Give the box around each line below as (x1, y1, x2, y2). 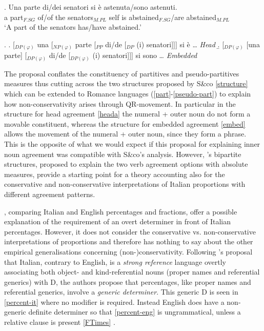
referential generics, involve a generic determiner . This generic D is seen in (4, 286, 238, 297)
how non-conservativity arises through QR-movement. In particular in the (4, 98, 236, 109)
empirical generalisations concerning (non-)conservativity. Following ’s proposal (4, 246, 253, 257)
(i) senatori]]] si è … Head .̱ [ (136, 38, 225, 49)
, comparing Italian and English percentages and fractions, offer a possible (4, 206, 237, 217)
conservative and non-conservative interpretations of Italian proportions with (4, 179, 246, 189)
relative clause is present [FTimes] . (4, 317, 115, 327)
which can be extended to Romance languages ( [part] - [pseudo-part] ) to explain (4, 88, 251, 99)
